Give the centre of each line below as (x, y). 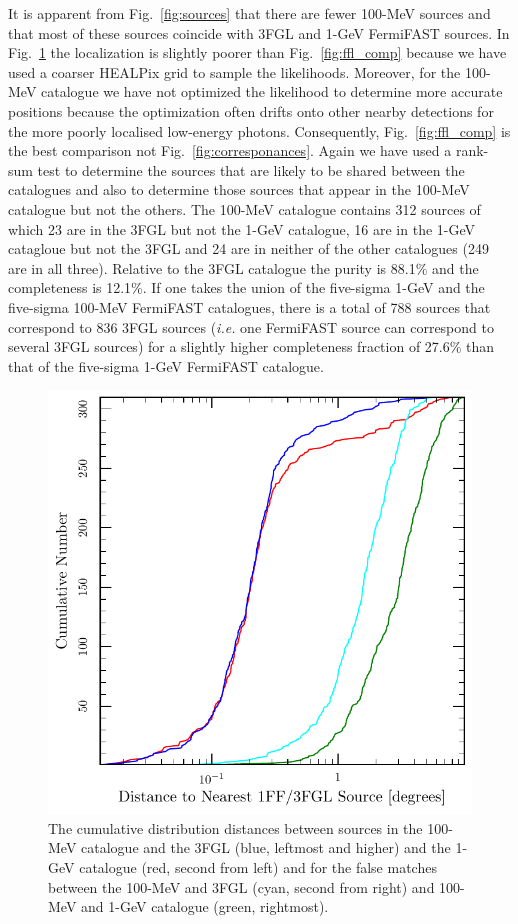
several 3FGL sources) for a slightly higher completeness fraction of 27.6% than (251, 346)
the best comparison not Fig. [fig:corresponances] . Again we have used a (230, 150)
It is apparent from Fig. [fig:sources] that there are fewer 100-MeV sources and (249, 13)
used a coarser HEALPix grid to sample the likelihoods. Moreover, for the (234, 71)
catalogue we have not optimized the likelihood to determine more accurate (272, 91)
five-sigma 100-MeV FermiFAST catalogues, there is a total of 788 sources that (249, 306)
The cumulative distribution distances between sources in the (235, 827)
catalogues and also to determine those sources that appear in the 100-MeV (239, 189)
